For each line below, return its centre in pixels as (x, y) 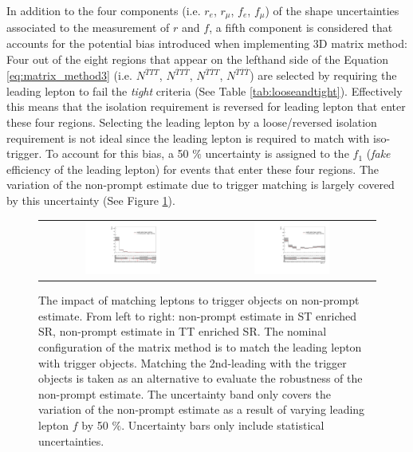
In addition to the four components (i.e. (104, 10)
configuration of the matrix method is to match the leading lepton (200, 347)
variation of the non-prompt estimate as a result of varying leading (202, 409)
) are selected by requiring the (323, 75)
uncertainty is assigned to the (277, 153)
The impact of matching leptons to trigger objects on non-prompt (199, 300)
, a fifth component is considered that (301, 28)
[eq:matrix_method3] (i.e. (69, 75)
